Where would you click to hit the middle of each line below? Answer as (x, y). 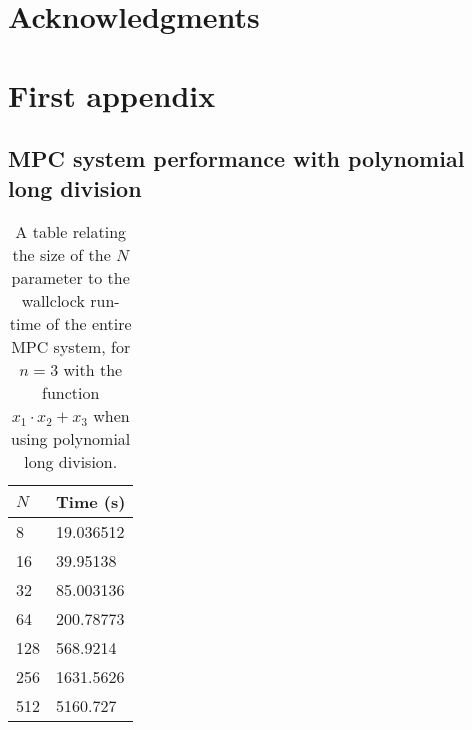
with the (93, 370)
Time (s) (91, 502)
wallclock (53, 301)
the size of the (61, 255)
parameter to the (70, 278)
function (71, 393)
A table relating (71, 232)
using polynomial (71, 439)
